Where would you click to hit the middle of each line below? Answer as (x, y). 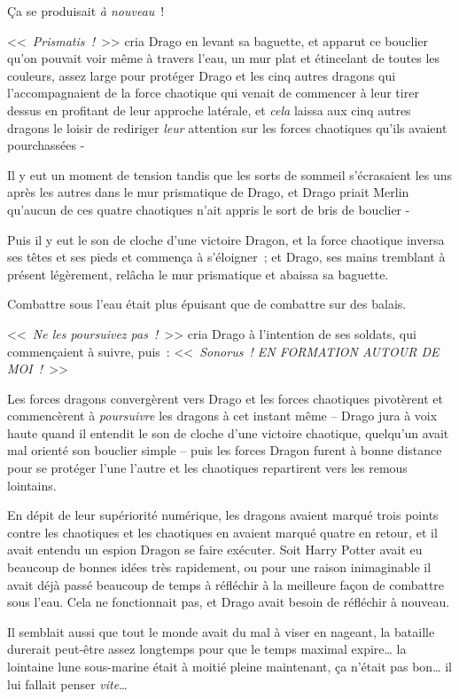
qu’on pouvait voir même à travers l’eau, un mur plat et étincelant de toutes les (224, 58)
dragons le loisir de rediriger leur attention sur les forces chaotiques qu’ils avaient (227, 127)
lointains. (32, 485)
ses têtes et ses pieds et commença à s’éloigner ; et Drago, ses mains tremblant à (226, 257)
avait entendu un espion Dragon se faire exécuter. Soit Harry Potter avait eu (215, 550)
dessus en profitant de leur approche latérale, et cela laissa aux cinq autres (209, 110)
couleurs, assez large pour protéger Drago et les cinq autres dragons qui (202, 75)
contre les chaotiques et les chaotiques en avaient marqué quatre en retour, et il (222, 532)
